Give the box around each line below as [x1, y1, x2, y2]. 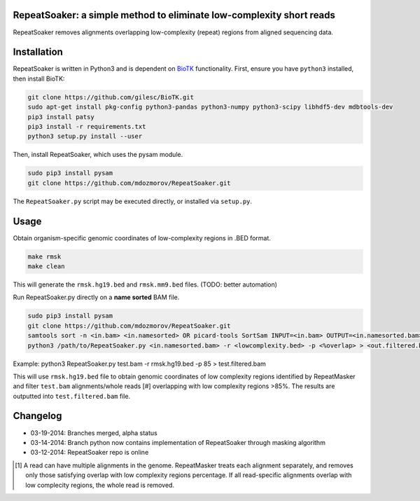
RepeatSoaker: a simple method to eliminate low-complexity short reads [13, 9, 336, 21]
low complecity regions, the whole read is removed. [25, 481, 175, 489]
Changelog [13, 410, 62, 422]
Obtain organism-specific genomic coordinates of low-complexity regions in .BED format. [13, 233, 271, 242]
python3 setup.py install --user [27, 132, 143, 140]
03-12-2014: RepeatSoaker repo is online [30, 448, 149, 457]
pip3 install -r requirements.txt [27, 123, 146, 130]
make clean [27, 262, 65, 270]
